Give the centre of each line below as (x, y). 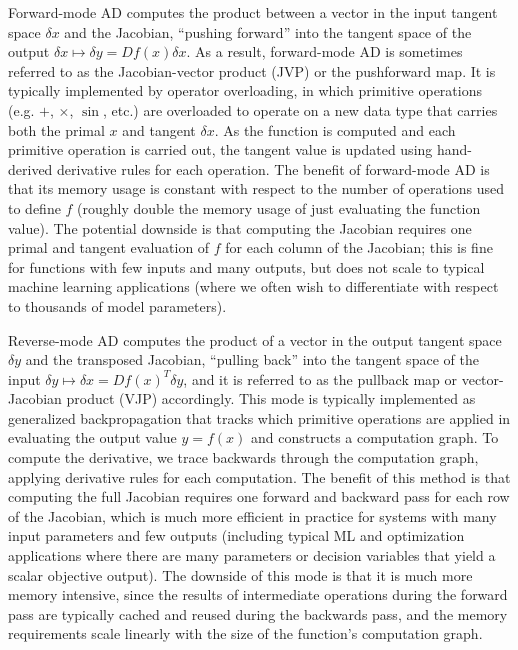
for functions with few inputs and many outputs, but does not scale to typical (246, 266)
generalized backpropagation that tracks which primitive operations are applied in (259, 417)
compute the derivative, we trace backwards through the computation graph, (243, 457)
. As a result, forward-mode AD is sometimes (324, 51)
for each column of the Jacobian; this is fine (359, 247)
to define (34, 207)
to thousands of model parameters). (117, 305)
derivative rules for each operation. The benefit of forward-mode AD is (273, 168)
